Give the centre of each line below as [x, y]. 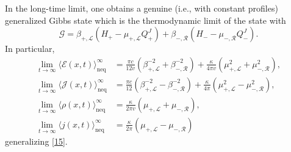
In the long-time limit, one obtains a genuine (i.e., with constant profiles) [142, 8]
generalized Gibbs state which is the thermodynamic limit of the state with [145, 20]
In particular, [30, 49]
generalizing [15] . [36, 141]
